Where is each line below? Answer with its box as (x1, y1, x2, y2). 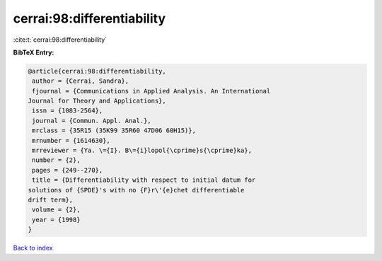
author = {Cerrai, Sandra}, (32, 77, 129, 85)
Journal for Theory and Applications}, (28, 97, 166, 105)
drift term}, (28, 196, 74, 204)
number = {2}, (32, 156, 81, 164)
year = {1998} (32, 216, 81, 224)
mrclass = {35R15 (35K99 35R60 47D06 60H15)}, (32, 127, 196, 134)
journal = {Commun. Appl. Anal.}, (32, 117, 151, 124)
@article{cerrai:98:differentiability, (28, 67, 166, 75)
